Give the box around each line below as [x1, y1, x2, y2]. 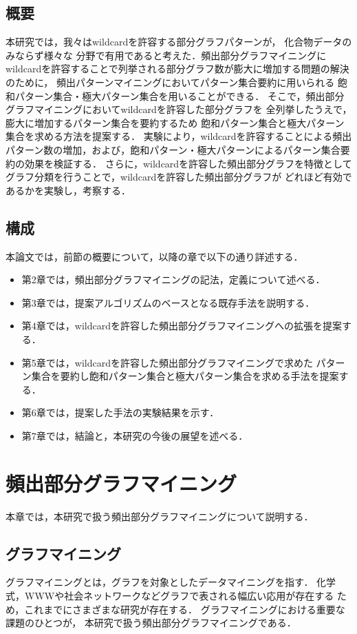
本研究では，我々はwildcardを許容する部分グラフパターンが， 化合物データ [6, 34, 343, 49]
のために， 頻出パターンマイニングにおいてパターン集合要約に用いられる [6, 74, 335, 89]
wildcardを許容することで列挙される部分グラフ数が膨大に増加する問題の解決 [6, 61, 349, 76]
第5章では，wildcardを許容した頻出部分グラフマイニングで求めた [21, 355, 313, 369]
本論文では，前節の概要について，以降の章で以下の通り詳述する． [6, 249, 303, 263]
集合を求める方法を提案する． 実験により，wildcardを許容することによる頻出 [6, 129, 352, 143]
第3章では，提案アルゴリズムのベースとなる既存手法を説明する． [21, 295, 315, 309]
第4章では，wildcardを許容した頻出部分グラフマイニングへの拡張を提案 [21, 318, 342, 333]
